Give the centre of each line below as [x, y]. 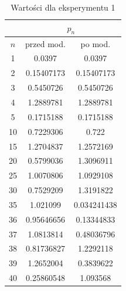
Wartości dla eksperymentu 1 [63, 7]
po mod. [96, 43]
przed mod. [45, 43]
